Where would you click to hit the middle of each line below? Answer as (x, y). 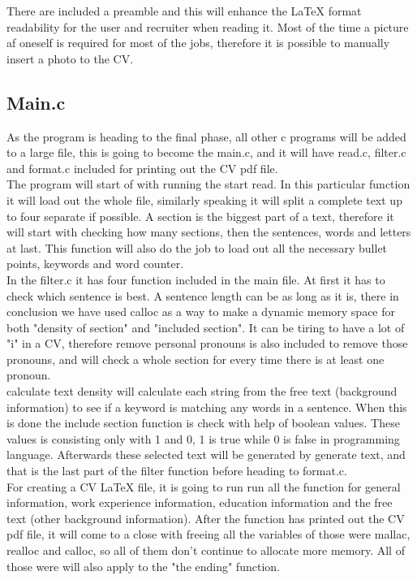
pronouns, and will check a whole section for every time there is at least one (196, 359)
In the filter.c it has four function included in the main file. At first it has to (196, 279)
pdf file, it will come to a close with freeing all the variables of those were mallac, (208, 534)
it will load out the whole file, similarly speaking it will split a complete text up (204, 199)
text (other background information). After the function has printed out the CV (206, 518)
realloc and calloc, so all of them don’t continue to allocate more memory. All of (206, 550)
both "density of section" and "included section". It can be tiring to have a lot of (206, 327)
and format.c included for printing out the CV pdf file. (142, 168)
